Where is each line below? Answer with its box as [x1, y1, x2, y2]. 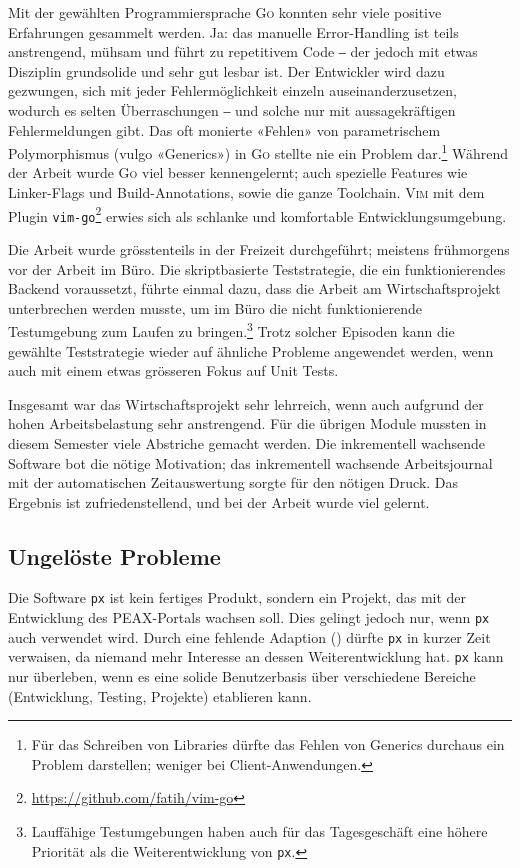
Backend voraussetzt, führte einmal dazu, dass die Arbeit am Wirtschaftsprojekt [8, 278, 501, 299]
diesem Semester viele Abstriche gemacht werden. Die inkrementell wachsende [8, 432, 485, 453]
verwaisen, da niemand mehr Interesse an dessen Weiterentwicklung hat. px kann [8, 646, 504, 667]
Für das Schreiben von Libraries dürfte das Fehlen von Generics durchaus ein [31, 734, 505, 755]
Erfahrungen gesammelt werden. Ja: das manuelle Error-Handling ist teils [8, 21, 459, 42]
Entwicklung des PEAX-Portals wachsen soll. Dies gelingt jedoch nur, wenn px [8, 607, 490, 628]
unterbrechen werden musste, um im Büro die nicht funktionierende [8, 297, 422, 318]
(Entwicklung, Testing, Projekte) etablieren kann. [8, 685, 312, 706]
